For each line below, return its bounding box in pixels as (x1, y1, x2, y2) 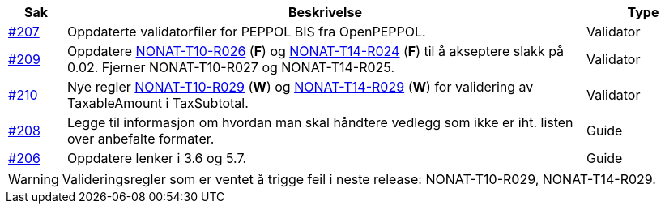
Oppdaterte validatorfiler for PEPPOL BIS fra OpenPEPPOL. (66, 24, 426, 40)
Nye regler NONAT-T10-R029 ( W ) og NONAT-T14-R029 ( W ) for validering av (66, 79, 534, 95)
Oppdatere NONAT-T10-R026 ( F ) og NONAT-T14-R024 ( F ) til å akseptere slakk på (66, 43, 565, 59)
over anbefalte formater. (66, 131, 215, 147)
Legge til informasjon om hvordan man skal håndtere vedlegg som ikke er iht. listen (66, 114, 573, 131)
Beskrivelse (288, 4, 362, 20)
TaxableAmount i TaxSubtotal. (66, 95, 249, 111)
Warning (8, 171, 59, 187)
